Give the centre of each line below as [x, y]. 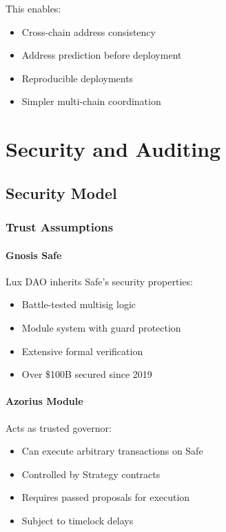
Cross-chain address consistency [89, 31]
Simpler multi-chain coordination [91, 101]
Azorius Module [44, 401]
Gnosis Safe [34, 255]
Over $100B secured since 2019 [87, 374]
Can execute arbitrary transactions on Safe [112, 451]
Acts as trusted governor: [59, 427]
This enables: [33, 8]
